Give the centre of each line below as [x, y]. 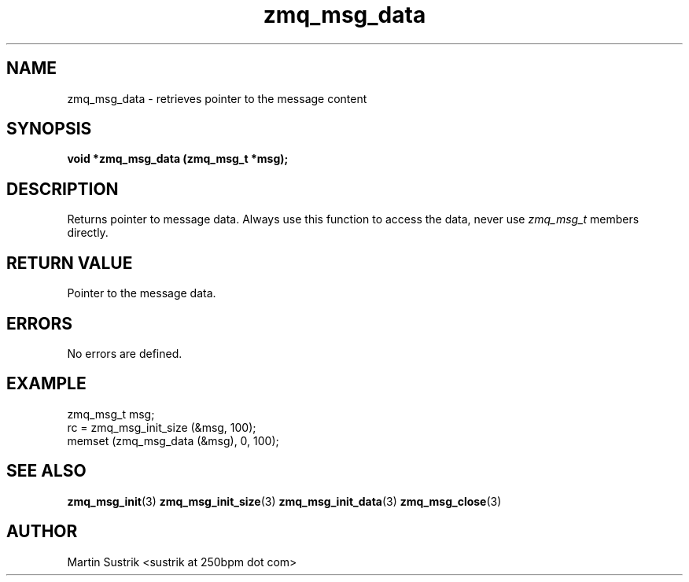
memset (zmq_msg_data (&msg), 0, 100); [173, 440]
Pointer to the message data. [142, 293]
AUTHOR [42, 532]
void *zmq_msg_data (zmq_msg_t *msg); [178, 159]
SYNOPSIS [49, 129]
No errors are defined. [125, 353]
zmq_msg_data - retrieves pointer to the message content [217, 98]
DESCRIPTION [63, 189]
